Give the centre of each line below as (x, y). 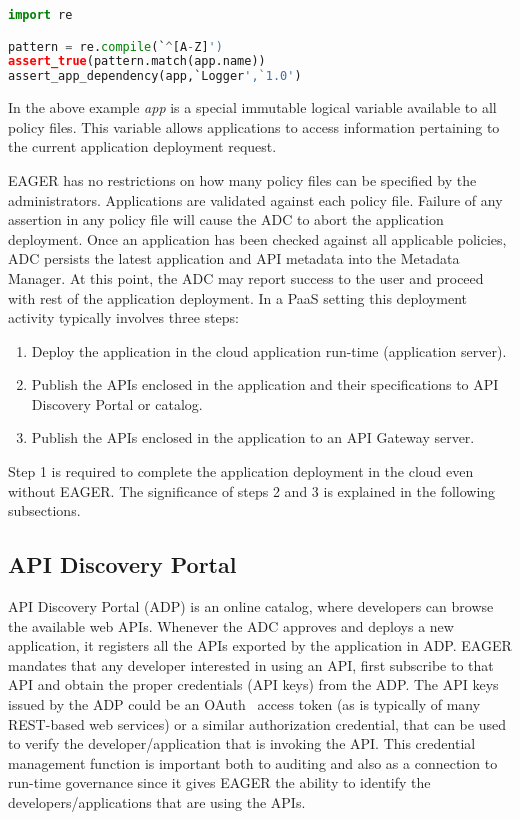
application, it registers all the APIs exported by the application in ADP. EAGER (260, 645)
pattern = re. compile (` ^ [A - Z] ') (115, 46)
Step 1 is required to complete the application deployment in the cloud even (241, 471)
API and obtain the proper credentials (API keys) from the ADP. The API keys (253, 684)
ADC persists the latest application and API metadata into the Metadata (234, 258)
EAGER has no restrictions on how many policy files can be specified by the (242, 179)
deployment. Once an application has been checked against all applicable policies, (257, 238)
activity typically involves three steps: (123, 317)
